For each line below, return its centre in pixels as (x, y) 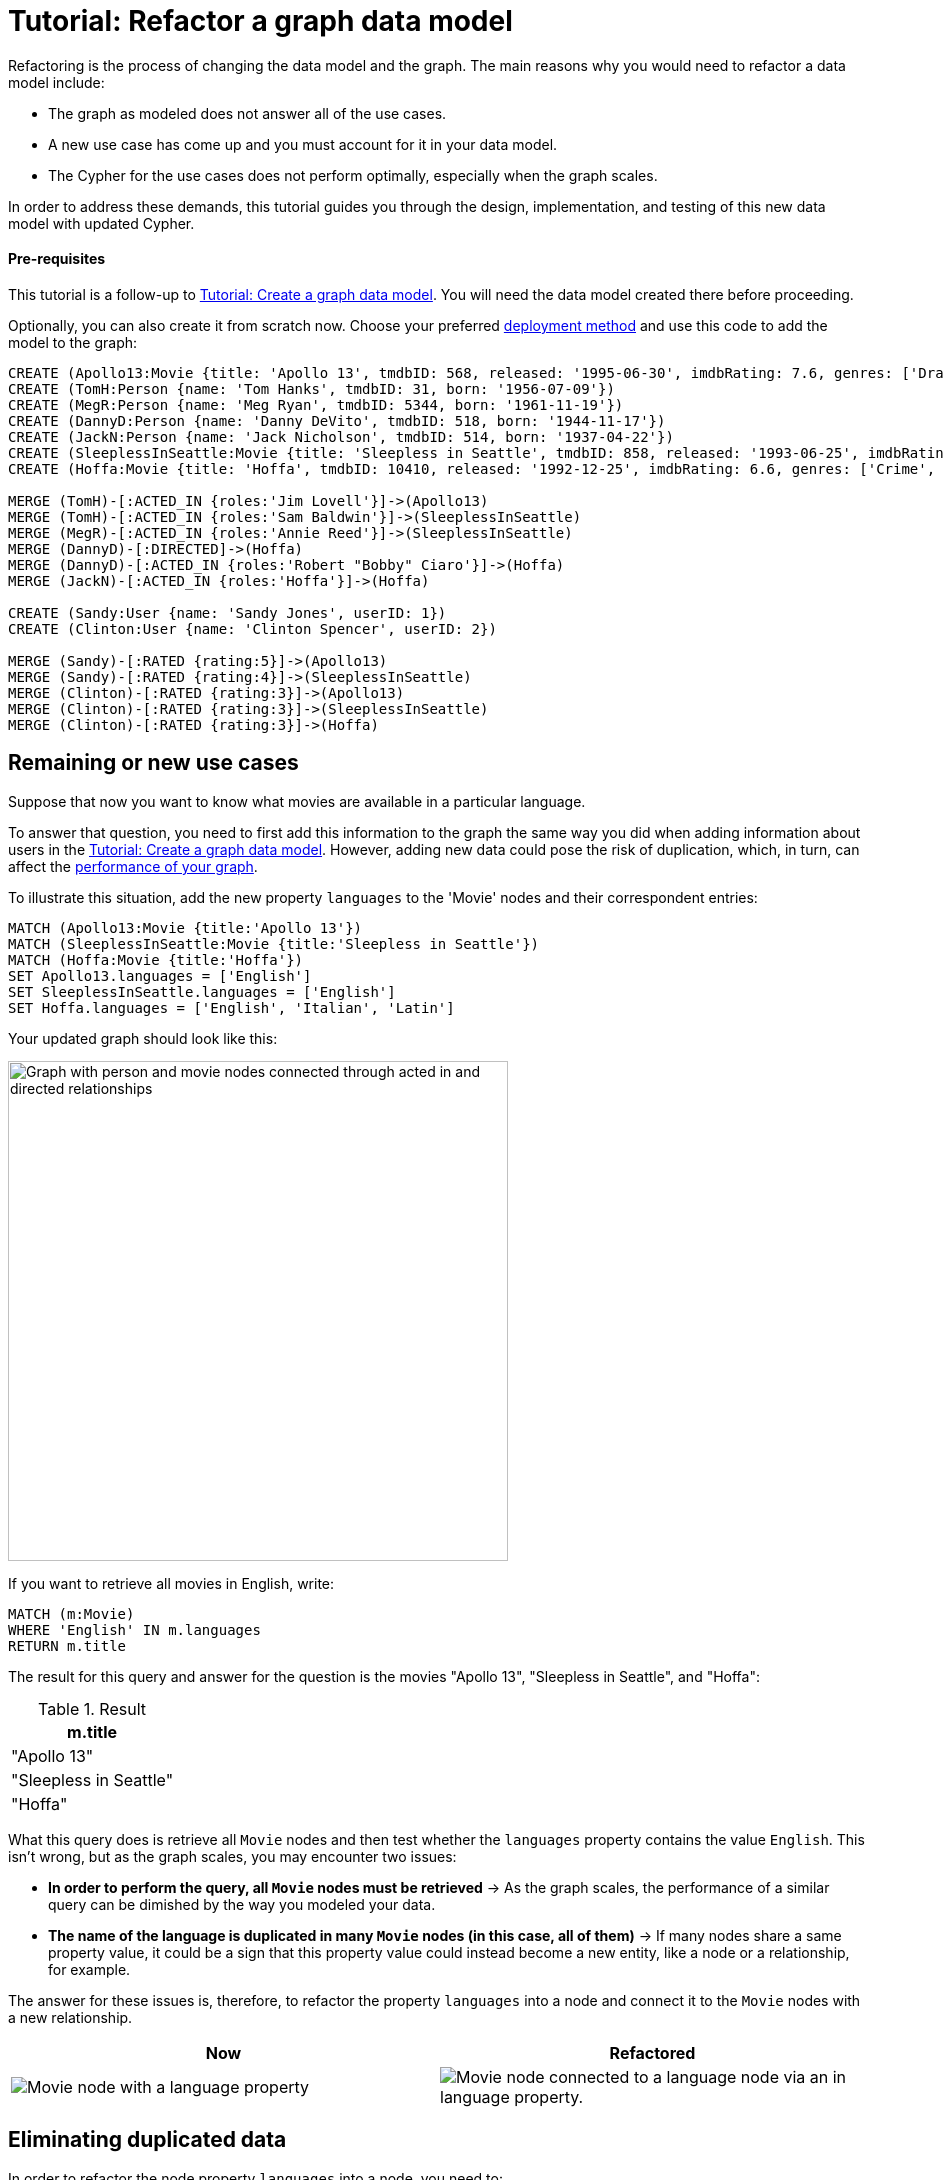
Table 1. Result (92, 1708)
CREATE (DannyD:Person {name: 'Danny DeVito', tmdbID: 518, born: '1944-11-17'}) (337, 420)
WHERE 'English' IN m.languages (134, 1629)
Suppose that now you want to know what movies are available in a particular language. (297, 801)
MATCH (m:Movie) (71, 1613)
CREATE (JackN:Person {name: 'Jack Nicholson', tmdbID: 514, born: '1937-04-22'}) (341, 436)
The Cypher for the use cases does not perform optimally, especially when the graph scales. (353, 175)
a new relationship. (70, 2017)
